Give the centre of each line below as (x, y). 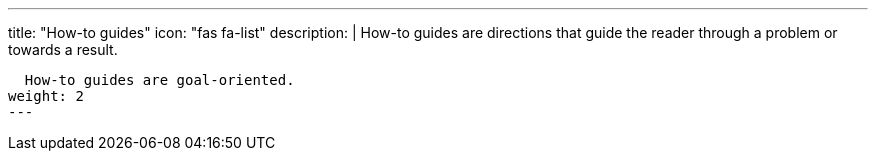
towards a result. (63, 49)
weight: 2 (46, 96)
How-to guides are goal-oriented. (159, 80)
